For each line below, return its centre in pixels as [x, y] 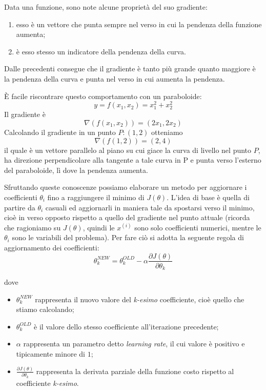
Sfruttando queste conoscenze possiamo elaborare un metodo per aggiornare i [126, 187]
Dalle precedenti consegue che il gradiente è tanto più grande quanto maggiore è [130, 69]
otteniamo [167, 132]
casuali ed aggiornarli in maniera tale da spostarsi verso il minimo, [150, 207]
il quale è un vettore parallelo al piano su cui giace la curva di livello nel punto [128, 150]
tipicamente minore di [51, 354]
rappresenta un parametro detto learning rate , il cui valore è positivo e [134, 344]
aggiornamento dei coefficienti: [52, 247]
